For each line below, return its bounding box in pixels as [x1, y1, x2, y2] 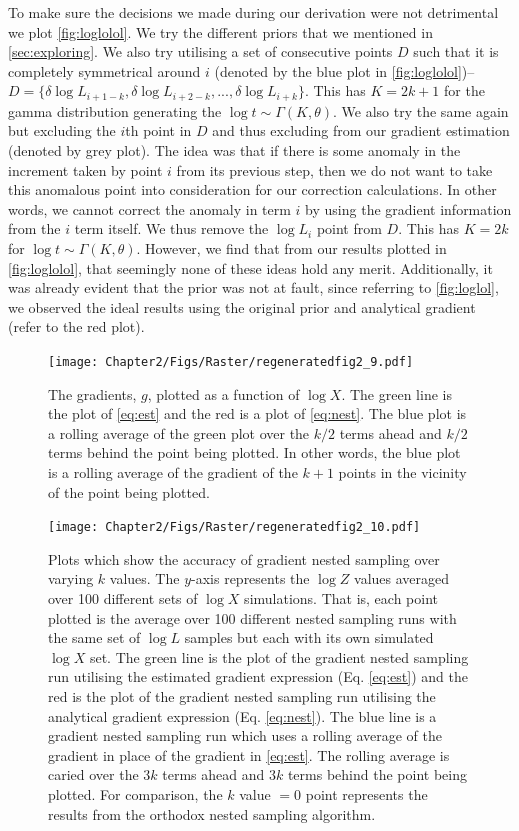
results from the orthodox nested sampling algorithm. [48, 803, 376, 824]
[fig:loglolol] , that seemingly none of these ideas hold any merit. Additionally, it [8, 257, 493, 278]
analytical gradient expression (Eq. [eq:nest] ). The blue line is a [48, 705, 437, 726]
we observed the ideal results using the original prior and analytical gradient [8, 296, 476, 317]
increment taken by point [8, 159, 163, 180]
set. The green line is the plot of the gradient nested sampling [89, 646, 469, 667]
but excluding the [8, 120, 116, 141]
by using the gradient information [305, 198, 512, 219]
